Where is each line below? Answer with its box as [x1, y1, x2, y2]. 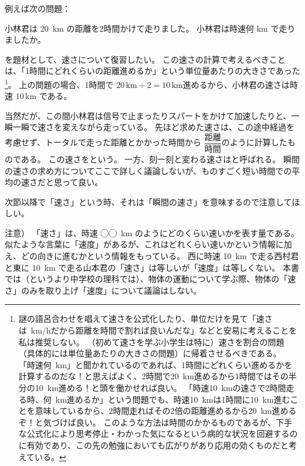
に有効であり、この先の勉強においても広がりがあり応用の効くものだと [18, 438, 289, 451]
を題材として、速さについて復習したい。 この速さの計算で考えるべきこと [5, 53, 286, 65]
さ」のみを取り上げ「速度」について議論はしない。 [5, 284, 202, 296]
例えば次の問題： [5, 2, 70, 14]
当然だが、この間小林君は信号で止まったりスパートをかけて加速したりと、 [5, 109, 292, 121]
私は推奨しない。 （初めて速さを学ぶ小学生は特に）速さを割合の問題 [18, 335, 284, 348]
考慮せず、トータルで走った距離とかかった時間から [5, 136, 202, 148]
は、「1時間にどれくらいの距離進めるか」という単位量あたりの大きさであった [5, 64, 300, 77]
